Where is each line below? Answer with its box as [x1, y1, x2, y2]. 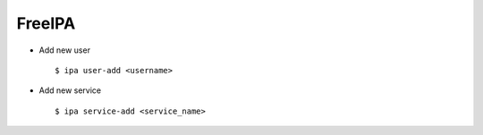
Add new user [38, 45, 91, 55]
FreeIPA [16, 13, 76, 33]
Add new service [38, 85, 102, 96]
